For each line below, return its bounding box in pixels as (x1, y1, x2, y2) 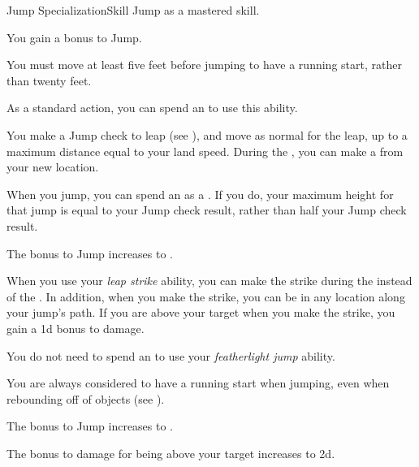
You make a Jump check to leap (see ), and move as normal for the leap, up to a (6, 126, 408, 143)
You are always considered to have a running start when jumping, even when (6, 374, 390, 391)
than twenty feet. (6, 71, 92, 89)
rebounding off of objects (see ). (6, 390, 165, 407)
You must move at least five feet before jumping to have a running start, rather (6, 56, 402, 73)
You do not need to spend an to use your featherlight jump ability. (6, 347, 335, 364)
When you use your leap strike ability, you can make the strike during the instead (6, 272, 413, 289)
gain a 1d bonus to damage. (6, 319, 145, 336)
